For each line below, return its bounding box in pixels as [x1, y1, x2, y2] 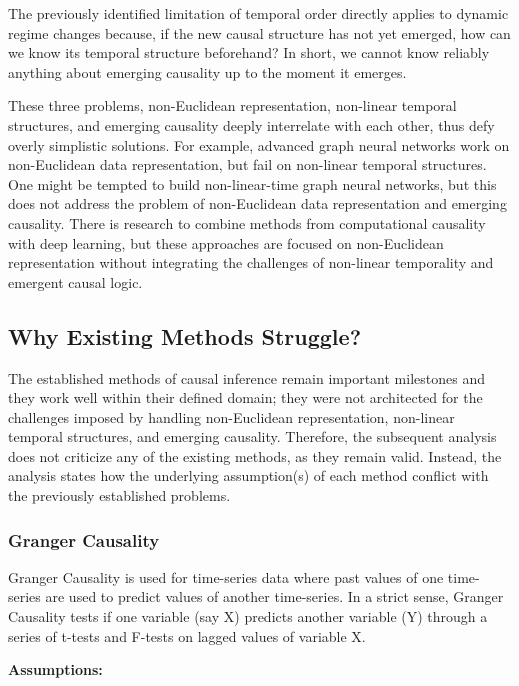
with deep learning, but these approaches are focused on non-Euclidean [8, 232, 444, 253]
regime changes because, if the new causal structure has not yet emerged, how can [8, 22, 511, 43]
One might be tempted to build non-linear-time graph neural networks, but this [8, 173, 497, 194]
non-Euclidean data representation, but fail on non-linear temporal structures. [8, 154, 487, 175]
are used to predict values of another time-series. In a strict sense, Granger [45, 586, 504, 607]
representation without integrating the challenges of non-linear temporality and [8, 252, 494, 273]
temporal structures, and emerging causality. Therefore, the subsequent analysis [8, 426, 497, 447]
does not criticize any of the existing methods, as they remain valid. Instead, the [8, 445, 502, 466]
